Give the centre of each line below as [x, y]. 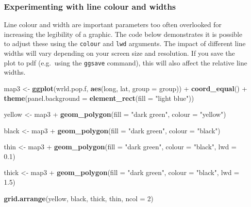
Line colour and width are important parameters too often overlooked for [113, 24]
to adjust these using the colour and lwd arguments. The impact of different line [125, 43]
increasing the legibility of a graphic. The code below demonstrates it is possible [123, 34]
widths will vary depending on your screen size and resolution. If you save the [119, 53]
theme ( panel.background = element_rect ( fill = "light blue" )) [99, 98]
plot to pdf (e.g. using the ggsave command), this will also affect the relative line [125, 62]
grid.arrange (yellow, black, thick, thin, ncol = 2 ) [79, 198]
